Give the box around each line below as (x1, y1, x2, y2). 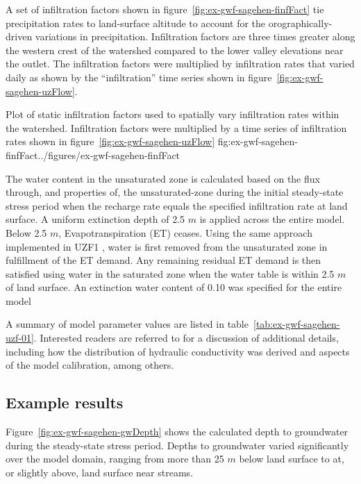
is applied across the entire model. (199, 212, 345, 226)
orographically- (268, 15, 333, 30)
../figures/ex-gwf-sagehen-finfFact (37, 147, 180, 162)
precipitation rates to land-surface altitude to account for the (6, 15, 266, 30)
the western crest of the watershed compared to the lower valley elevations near (6, 42, 344, 57)
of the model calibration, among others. (6, 358, 174, 372)
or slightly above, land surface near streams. (6, 465, 193, 479)
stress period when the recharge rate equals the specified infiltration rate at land (6, 198, 348, 212)
